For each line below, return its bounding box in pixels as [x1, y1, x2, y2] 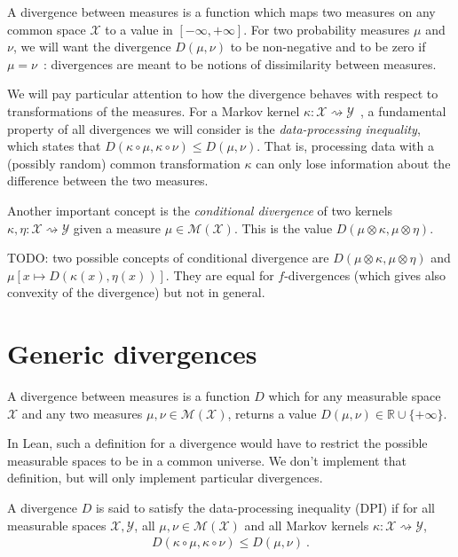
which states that [7, 137, 101, 155]
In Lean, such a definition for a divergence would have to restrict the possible [7, 434, 428, 452]
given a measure [73, 218, 161, 237]
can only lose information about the [256, 153, 451, 172]
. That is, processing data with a [257, 137, 434, 155]
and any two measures [21, 404, 143, 422]
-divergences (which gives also [284, 265, 446, 284]
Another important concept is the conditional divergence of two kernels [7, 200, 393, 219]
